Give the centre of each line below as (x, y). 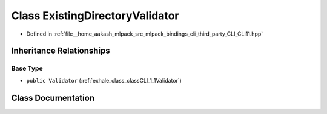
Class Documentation (53, 97)
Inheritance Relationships (61, 51)
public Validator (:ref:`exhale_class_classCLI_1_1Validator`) (104, 80)
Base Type (27, 68)
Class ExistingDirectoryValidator (95, 16)
